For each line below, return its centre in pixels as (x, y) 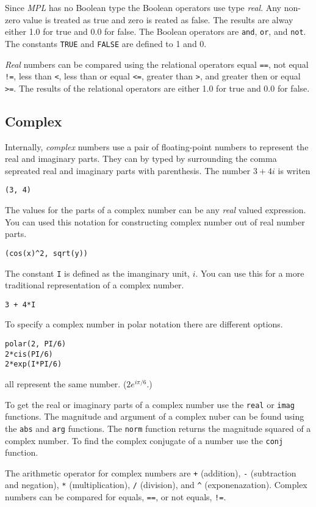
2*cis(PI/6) (29, 354)
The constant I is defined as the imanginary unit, (98, 273)
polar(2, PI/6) (36, 344)
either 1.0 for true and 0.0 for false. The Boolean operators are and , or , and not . (156, 31)
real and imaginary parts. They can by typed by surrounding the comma (141, 159)
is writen (294, 170)
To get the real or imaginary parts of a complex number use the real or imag (150, 404)
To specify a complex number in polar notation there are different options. (144, 324)
